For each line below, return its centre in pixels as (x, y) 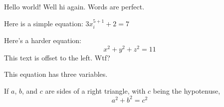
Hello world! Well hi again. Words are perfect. (74, 6)
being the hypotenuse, (187, 90)
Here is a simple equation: (44, 23)
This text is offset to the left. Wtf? (57, 57)
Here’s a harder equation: (43, 40)
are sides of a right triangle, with (95, 90)
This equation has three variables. (56, 74)
